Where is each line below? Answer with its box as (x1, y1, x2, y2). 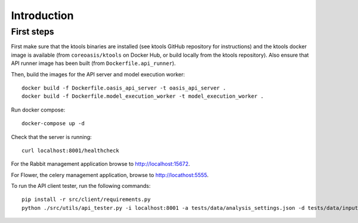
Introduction (11, 9, 74, 22)
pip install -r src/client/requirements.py (21, 196, 151, 203)
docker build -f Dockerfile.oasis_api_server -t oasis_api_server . (21, 84, 226, 91)
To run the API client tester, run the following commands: (11, 182, 151, 190)
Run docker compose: (11, 106, 66, 113)
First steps (11, 26, 54, 37)
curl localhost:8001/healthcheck (21, 147, 119, 154)
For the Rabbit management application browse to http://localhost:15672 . (11, 160, 190, 168)
